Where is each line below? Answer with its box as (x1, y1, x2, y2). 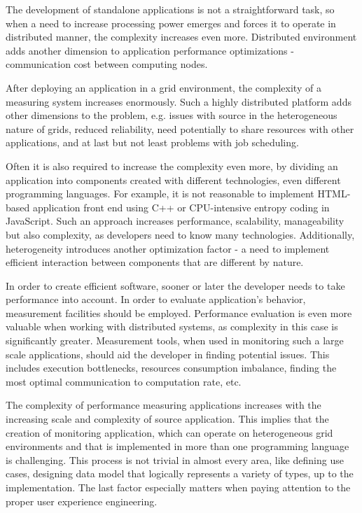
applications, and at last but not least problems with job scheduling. (6, 135, 299, 150)
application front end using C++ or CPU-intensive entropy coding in (32, 199, 330, 214)
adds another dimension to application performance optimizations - (6, 43, 294, 57)
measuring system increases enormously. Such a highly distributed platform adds (6, 94, 351, 108)
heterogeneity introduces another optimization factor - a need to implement (6, 241, 330, 255)
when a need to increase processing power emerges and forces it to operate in (6, 15, 336, 30)
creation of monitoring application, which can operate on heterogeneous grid (6, 425, 333, 440)
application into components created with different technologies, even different (6, 172, 341, 187)
